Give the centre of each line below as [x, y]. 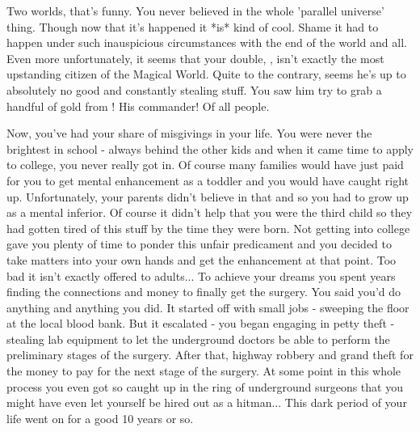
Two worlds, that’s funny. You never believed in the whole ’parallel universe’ [195, 11]
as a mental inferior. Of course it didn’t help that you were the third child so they [210, 212]
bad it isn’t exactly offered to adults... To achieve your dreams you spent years [201, 275]
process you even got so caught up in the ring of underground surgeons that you [205, 386]
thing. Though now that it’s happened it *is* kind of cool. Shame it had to [193, 26]
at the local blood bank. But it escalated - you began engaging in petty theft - [201, 323]
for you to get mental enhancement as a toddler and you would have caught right [208, 180]
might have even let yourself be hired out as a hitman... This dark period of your [207, 402]
